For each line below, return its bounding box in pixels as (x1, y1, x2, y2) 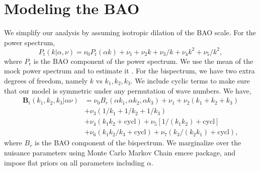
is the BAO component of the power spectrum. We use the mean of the (33, 55, 253, 66)
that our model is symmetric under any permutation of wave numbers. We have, (4, 85, 251, 96)
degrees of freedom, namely (4, 75, 88, 85)
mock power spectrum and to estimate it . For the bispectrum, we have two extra (4, 65, 255, 76)
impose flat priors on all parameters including (4, 157, 145, 167)
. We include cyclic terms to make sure (130, 75, 250, 85)
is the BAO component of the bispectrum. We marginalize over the (34, 137, 241, 148)
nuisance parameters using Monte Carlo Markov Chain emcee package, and (4, 147, 236, 157)
